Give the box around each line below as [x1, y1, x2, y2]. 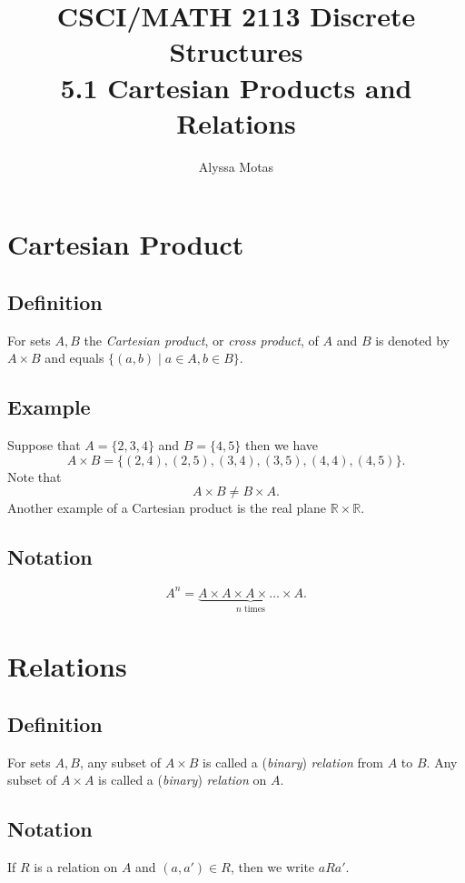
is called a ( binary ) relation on [98, 770, 267, 789]
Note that [7, 467, 62, 486]
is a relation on [34, 857, 118, 876]
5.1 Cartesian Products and [60, 68, 412, 105]
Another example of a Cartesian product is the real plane [7, 498, 327, 517]
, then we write [230, 857, 315, 876]
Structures [169, 33, 303, 70]
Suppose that [7, 436, 81, 455]
